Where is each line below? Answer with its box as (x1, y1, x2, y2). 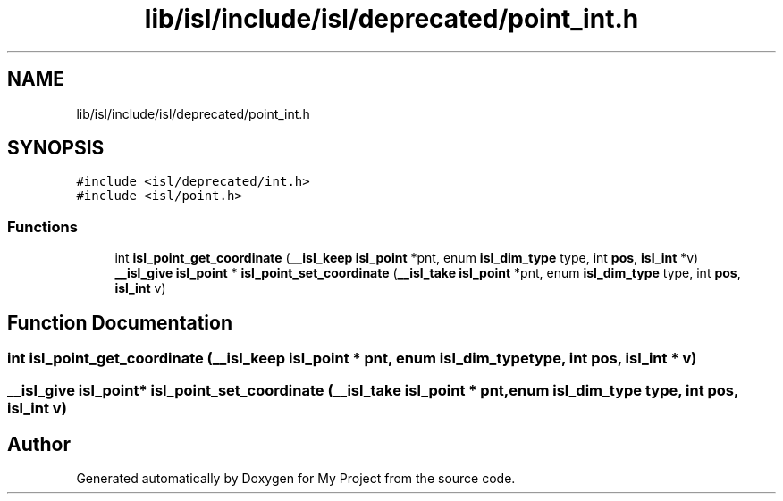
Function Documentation (7, 311, 232, 334)
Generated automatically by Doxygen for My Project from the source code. (76, 471, 516, 487)
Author (7, 432, 71, 455)
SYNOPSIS (7, 137, 105, 160)
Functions (7, 217, 78, 236)
